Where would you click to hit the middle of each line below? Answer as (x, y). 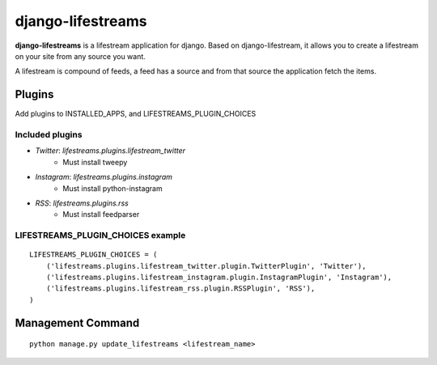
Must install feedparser (101, 214)
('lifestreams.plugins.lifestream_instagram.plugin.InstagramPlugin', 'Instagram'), (219, 278)
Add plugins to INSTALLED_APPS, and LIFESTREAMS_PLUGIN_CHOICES (136, 114)
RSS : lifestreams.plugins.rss (82, 203)
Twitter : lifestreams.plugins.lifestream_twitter (110, 151)
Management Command (77, 323)
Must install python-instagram (112, 188)
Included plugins (49, 135)
